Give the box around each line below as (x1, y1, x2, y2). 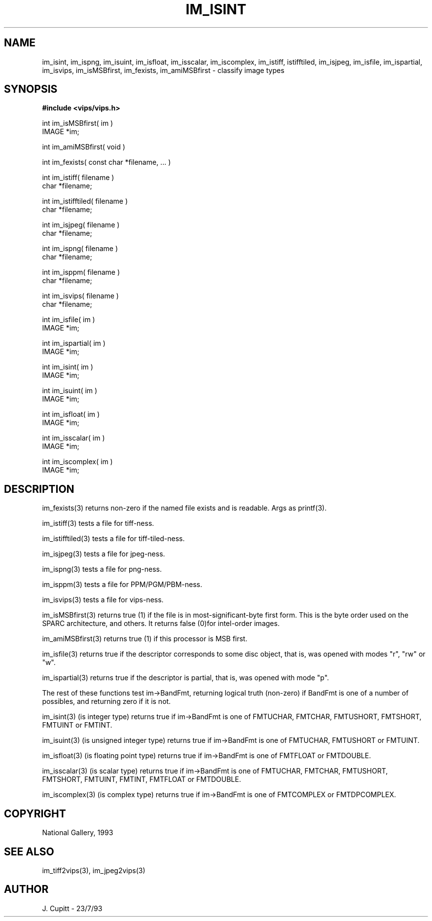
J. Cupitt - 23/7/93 (42, 904, 103, 913)
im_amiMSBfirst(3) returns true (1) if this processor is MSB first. (42, 634, 248, 643)
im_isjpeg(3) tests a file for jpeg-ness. (42, 550, 165, 558)
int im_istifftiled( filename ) (42, 197, 128, 206)
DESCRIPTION (4, 482, 74, 495)
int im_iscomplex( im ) (42, 457, 113, 466)
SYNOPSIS (4, 83, 58, 96)
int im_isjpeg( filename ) (42, 221, 120, 229)
